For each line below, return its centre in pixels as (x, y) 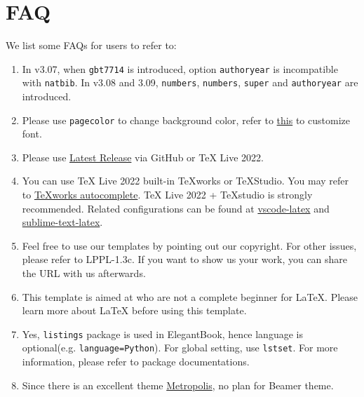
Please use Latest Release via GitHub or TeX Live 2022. (143, 157)
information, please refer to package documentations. (136, 362)
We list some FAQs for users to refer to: (91, 45)
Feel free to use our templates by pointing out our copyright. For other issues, (189, 245)
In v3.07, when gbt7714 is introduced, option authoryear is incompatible (180, 68)
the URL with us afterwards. (84, 273)
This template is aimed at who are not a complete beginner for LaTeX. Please (190, 296)
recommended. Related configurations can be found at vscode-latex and (176, 208)
